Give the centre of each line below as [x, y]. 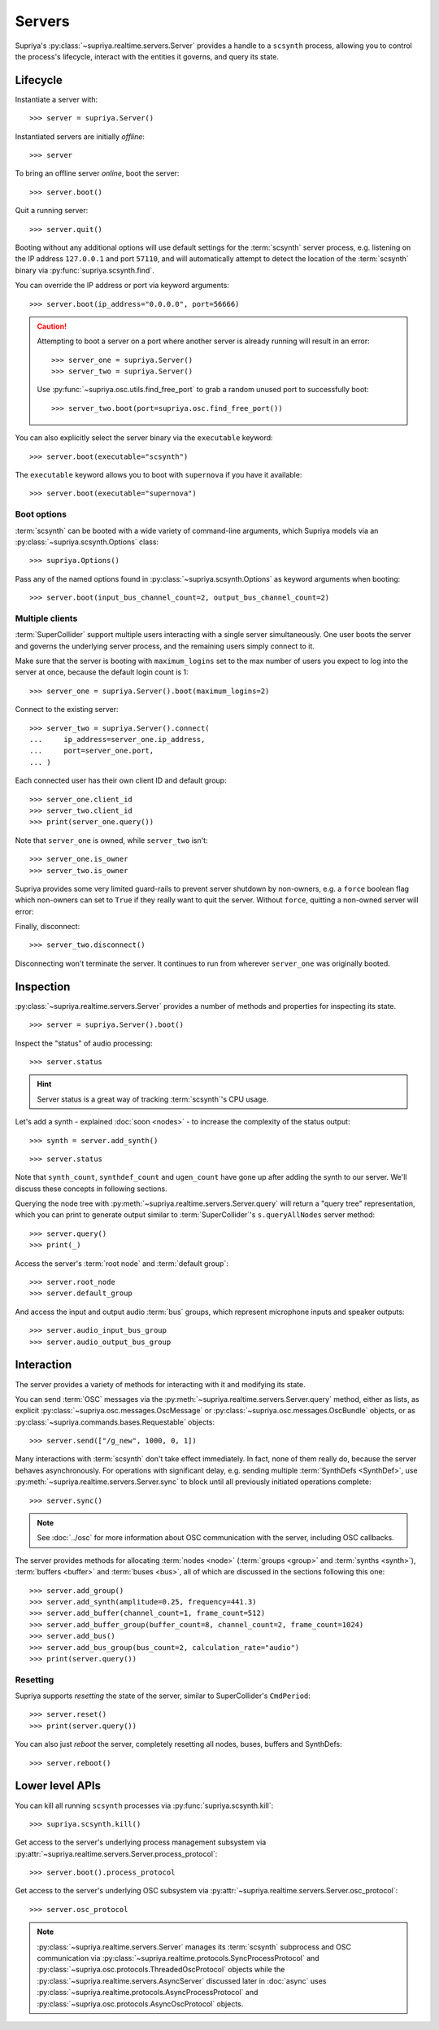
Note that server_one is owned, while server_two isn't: [111, 840]
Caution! [52, 326]
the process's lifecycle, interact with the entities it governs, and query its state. [147, 56]
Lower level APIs [58, 1786]
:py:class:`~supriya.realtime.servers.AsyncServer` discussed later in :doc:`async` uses [182, 1980]
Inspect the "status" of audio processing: [84, 1043]
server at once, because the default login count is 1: [102, 672]
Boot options [41, 514]
